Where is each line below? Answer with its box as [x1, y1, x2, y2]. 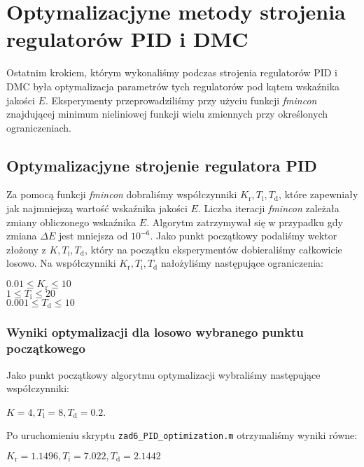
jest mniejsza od [58, 228, 128, 243]
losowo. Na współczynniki [6, 256, 116, 270]
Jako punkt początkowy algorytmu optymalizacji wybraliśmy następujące [6, 367, 321, 382]
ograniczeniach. [6, 120, 71, 134]
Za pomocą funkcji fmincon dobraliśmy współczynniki [6, 187, 237, 202]
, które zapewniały [279, 187, 358, 202]
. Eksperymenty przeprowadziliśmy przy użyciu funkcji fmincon [45, 92, 317, 107]
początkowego [6, 340, 85, 357]
